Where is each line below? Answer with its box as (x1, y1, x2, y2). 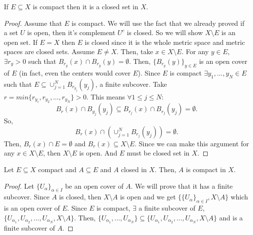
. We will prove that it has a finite (131, 180, 233, 191)
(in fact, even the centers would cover (19, 67, 131, 78)
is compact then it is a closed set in (33, 1, 138, 11)
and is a (219, 212, 243, 222)
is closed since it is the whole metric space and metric (84, 37, 245, 47)
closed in (121, 164, 147, 174)
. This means (86, 91, 125, 101)
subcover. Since (4, 192, 50, 202)
